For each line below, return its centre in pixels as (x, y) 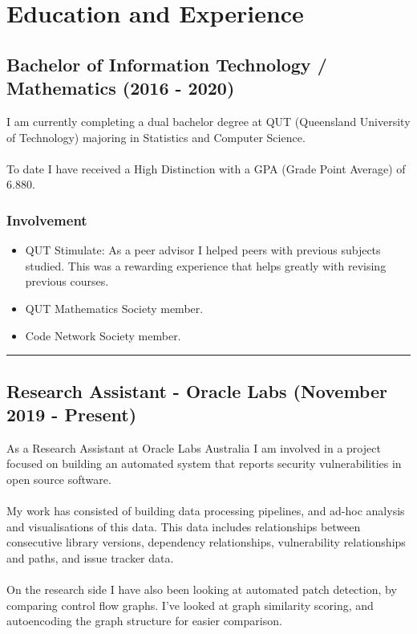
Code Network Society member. (103, 335)
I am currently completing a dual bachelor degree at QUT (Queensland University (208, 121)
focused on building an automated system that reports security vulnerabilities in (204, 463)
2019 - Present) (72, 414)
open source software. (59, 479)
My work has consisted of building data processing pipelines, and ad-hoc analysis (206, 511)
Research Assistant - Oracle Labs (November (197, 390)
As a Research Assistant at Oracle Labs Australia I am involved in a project (194, 447)
